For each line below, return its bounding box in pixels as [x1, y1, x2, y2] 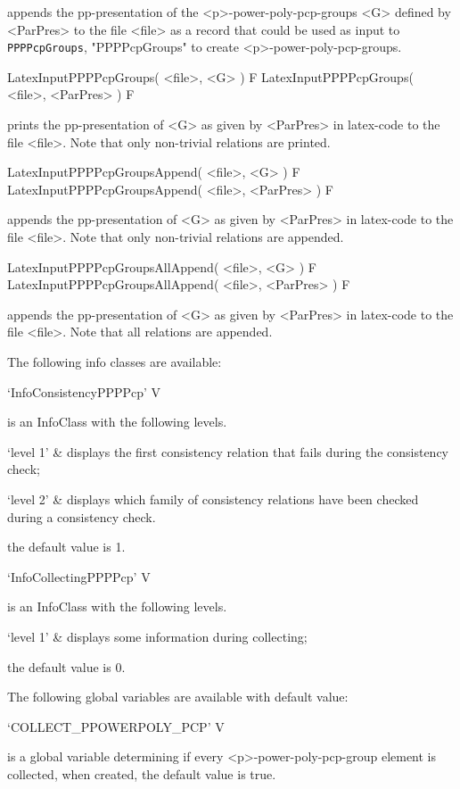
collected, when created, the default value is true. [7, 764, 276, 783]
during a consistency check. [7, 507, 156, 526]
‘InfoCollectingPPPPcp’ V [7, 567, 151, 586]
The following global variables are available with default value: [7, 687, 349, 706]
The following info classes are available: [7, 352, 222, 370]
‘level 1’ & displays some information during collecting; [7, 627, 308, 645]
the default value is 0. [7, 657, 126, 676]
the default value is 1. [7, 537, 126, 556]
